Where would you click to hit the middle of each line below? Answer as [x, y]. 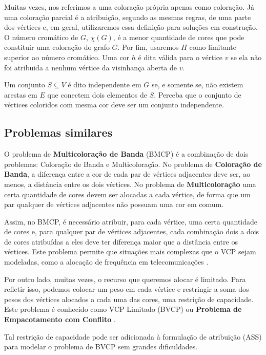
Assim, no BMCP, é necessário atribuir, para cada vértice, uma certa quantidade [131, 221]
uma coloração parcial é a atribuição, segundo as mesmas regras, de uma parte [128, 17]
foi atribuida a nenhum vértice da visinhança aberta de [91, 67]
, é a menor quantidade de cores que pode [179, 37]
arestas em [21, 94]
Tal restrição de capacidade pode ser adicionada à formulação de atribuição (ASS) [133, 336]
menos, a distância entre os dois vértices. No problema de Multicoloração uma [130, 184]
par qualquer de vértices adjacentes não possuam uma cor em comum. [114, 204]
